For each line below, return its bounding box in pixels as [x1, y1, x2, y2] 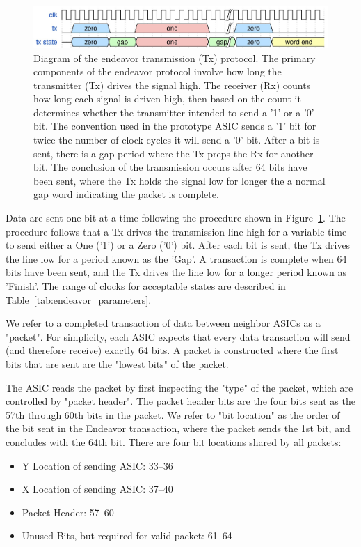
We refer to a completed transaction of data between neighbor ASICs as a [6, 316, 321, 330]
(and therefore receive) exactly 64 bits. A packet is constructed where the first [6, 343, 339, 357]
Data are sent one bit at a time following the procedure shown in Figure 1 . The [6, 210, 346, 225]
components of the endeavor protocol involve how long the [33, 64, 282, 79]
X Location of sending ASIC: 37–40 [22, 481, 173, 496]
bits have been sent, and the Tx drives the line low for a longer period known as [6, 265, 347, 279]
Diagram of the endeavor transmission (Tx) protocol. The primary [33, 50, 316, 65]
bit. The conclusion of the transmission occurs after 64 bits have [33, 160, 307, 174]
